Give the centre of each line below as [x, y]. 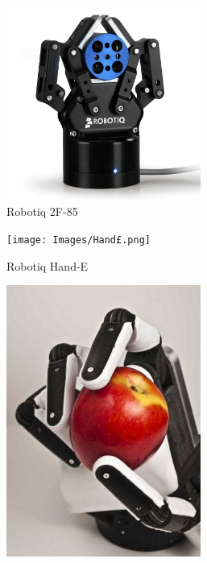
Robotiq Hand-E [48, 265]
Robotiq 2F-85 [42, 211]
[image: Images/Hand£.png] [79, 240]
